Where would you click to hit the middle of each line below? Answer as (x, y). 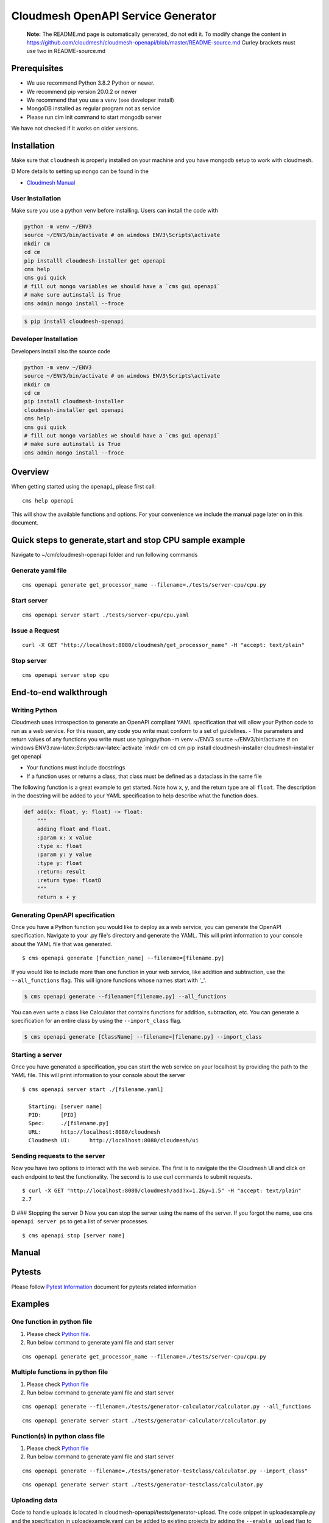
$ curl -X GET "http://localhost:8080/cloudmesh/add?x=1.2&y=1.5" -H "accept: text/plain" (162, 1191)
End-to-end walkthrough (59, 692)
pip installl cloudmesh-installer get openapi (95, 261)
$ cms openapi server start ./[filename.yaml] (93, 1089)
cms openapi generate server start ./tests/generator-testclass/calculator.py (143, 1485)
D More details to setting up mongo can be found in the (80, 171)
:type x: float (59, 846)
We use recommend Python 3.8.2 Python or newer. (90, 83)
